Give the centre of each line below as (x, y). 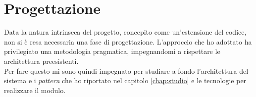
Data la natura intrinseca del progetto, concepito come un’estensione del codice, (125, 32)
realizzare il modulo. (35, 90)
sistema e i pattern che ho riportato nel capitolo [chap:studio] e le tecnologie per (125, 80)
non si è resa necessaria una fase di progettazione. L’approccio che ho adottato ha (128, 41)
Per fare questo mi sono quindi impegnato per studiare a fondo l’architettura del (126, 71)
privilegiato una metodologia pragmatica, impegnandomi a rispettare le (112, 51)
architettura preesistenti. (41, 61)
